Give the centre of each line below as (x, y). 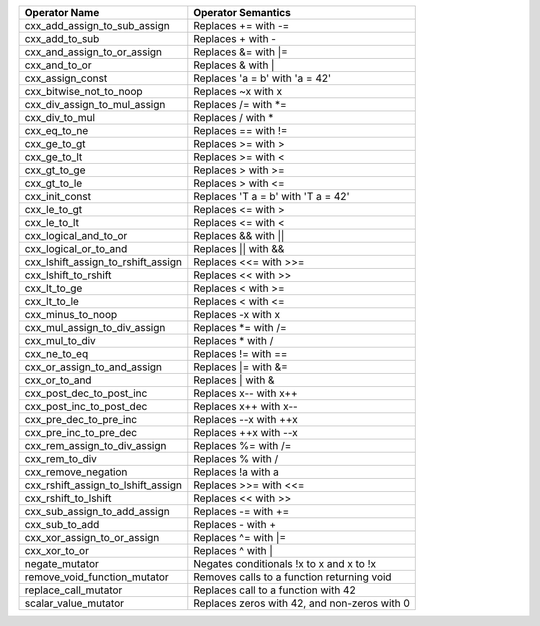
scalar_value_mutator (74, 603)
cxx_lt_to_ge (53, 288)
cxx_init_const (58, 196)
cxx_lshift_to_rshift (68, 275)
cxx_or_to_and (58, 380)
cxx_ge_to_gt (55, 143)
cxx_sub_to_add (62, 524)
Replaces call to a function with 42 (274, 590)
